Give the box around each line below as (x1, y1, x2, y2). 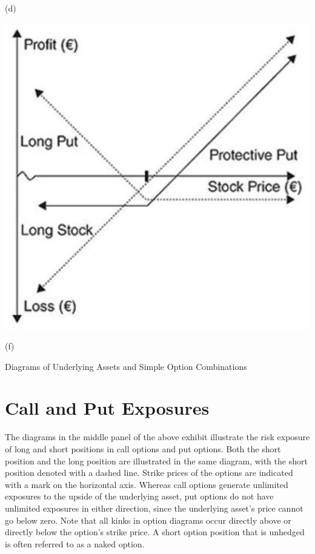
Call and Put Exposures (5, 395, 210, 420)
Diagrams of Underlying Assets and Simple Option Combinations (5, 360, 247, 372)
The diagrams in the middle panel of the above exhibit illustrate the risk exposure (5, 430, 310, 443)
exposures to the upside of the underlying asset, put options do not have (5, 490, 274, 503)
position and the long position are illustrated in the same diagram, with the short (5, 454, 308, 467)
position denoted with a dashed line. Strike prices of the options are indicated (5, 466, 293, 479)
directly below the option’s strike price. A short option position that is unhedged (5, 526, 305, 538)
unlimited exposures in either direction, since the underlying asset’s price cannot (5, 501, 303, 514)
